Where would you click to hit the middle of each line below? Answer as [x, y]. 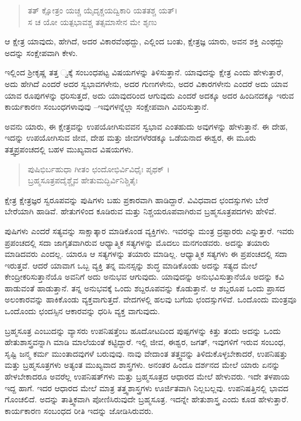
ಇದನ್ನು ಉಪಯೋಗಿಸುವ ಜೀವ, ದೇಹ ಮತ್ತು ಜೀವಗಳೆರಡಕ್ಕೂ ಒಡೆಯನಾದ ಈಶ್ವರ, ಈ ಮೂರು [131, 138]
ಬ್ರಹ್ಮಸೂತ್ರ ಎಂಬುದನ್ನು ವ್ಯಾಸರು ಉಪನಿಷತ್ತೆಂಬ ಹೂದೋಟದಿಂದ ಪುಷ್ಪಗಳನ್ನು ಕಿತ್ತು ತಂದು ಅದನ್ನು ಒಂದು [143, 330]
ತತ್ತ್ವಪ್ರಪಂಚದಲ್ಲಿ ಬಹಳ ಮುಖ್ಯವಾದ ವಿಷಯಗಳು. [69, 149]
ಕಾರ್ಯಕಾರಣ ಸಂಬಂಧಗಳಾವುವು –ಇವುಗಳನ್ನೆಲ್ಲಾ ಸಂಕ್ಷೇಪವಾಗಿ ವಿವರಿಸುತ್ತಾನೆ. [107, 107]
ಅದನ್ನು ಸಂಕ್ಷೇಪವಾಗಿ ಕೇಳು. [41, 52]
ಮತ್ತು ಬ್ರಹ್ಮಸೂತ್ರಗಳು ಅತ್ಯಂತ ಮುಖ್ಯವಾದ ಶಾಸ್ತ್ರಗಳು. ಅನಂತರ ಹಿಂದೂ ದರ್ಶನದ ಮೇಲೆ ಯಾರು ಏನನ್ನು [142, 365]
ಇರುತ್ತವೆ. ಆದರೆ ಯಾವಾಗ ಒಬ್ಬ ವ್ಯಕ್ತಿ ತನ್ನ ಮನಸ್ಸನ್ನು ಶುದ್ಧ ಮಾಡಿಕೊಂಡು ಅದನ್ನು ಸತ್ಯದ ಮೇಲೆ [131, 265]
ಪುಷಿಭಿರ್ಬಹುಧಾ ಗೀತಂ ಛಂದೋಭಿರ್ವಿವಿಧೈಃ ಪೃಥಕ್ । [99, 168]
